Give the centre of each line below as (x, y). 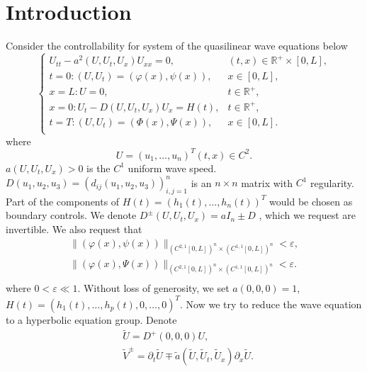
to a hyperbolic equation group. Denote (91, 319)
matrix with (267, 182)
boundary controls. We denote (71, 215)
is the (98, 168)
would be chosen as (311, 201)
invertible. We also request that (74, 229)
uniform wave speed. (172, 168)
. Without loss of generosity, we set (153, 288)
